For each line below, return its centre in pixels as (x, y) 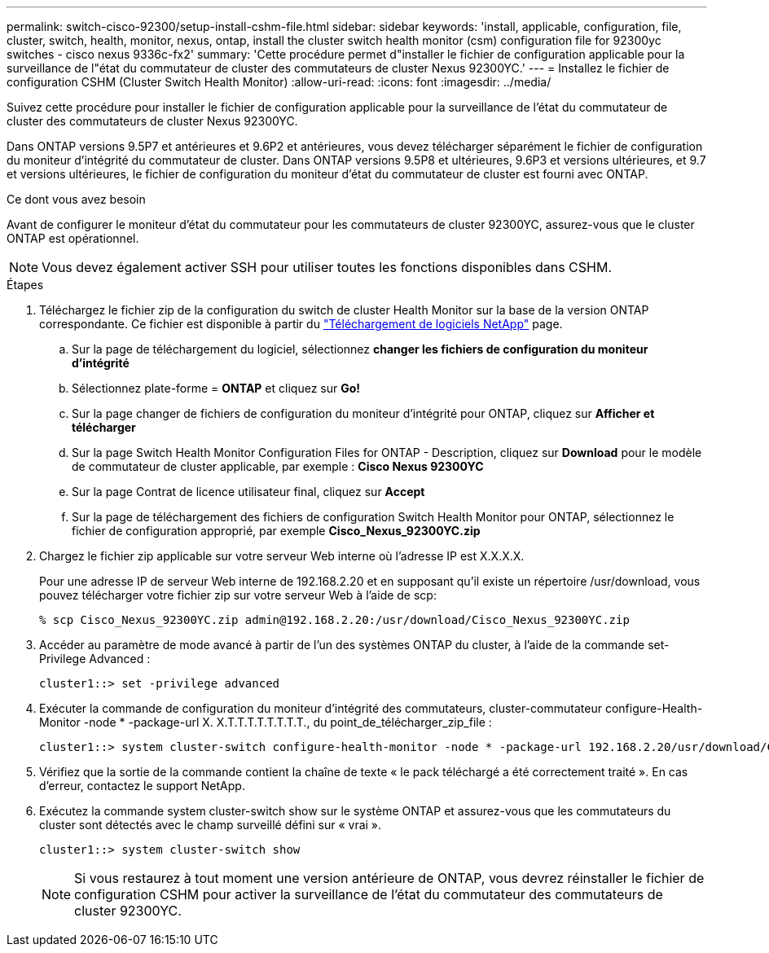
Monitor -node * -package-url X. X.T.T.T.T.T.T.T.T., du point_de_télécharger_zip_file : (266, 722)
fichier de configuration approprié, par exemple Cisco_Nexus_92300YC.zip (276, 531)
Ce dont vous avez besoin (76, 199)
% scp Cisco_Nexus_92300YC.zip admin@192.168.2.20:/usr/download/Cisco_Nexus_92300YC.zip (334, 620)
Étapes (25, 285)
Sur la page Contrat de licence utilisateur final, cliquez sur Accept (248, 492)
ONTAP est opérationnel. (73, 238)
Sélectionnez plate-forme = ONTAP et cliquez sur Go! (216, 388)
